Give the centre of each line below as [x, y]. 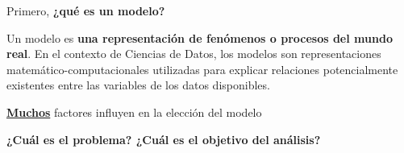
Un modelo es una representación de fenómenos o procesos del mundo [200, 37]
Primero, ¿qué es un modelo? [86, 10]
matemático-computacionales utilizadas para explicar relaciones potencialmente [202, 69]
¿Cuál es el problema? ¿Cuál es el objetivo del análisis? [164, 139]
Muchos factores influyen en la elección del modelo [134, 112]
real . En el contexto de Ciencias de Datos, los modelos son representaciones [194, 54]
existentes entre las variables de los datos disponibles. [138, 85]
